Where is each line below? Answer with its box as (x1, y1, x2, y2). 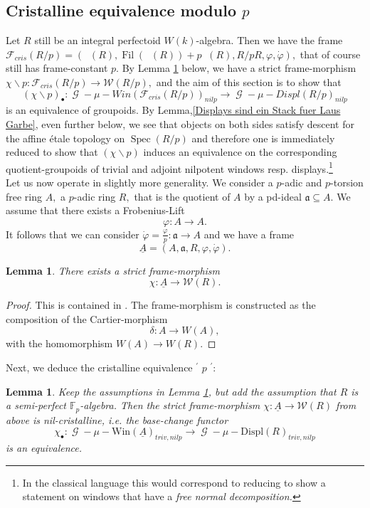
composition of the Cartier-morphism (6, 311, 168, 326)
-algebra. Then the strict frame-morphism (80, 398, 260, 413)
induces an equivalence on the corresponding (143, 144, 337, 159)
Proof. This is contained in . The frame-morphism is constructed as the (6, 297, 316, 312)
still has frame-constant (6, 60, 108, 75)
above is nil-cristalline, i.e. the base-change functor (6, 412, 228, 427)
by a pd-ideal (244, 189, 302, 203)
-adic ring (73, 189, 116, 203)
